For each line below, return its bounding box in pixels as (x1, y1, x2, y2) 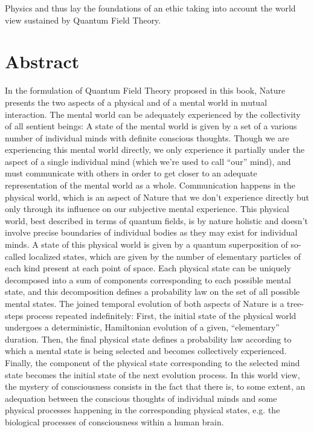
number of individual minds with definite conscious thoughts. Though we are (5, 131, 289, 144)
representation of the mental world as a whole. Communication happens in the (5, 179, 296, 192)
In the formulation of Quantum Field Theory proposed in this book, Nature (5, 84, 286, 97)
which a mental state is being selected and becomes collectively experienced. (5, 344, 287, 357)
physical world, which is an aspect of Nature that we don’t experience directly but (5, 190, 309, 203)
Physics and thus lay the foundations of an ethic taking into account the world (5, 2, 296, 14)
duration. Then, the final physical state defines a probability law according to (5, 332, 292, 345)
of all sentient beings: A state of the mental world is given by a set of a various (5, 120, 297, 132)
